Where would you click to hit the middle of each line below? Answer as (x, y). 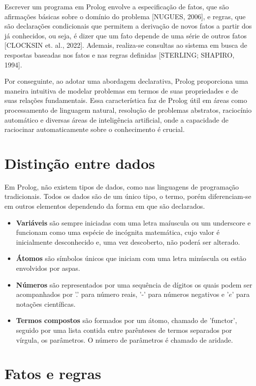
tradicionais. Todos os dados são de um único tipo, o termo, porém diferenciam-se (128, 196)
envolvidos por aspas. (48, 268)
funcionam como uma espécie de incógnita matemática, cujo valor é (118, 232)
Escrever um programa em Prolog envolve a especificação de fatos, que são (117, 6)
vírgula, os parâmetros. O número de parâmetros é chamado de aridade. (125, 339)
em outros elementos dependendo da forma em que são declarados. (105, 206)
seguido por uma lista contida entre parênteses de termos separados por (124, 330)
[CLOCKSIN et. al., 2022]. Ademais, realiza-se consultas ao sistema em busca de (126, 45)
